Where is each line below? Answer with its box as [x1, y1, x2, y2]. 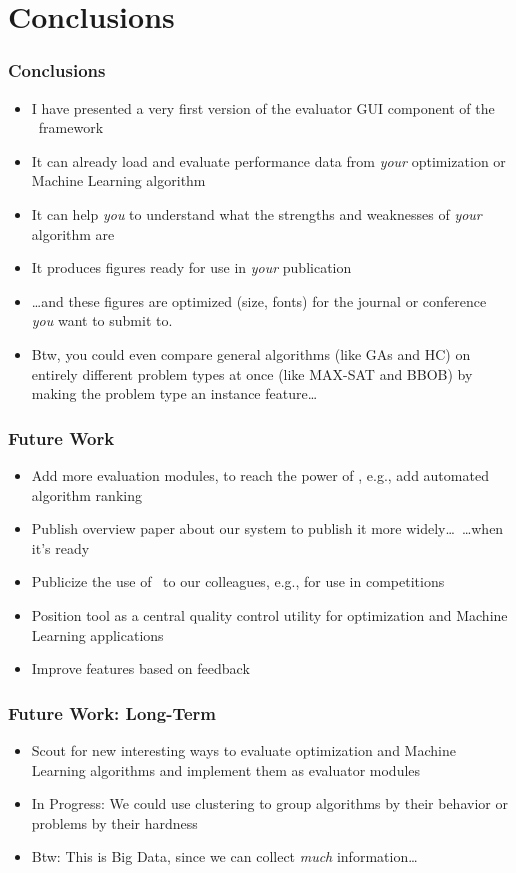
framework [38, 117, 104, 138]
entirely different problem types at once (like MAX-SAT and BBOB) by [31, 363, 473, 384]
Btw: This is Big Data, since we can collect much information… [31, 846, 418, 867]
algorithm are [31, 223, 115, 244]
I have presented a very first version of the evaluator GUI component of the [31, 97, 495, 118]
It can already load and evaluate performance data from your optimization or [31, 150, 506, 171]
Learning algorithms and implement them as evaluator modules [31, 759, 421, 780]
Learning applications [31, 624, 164, 645]
